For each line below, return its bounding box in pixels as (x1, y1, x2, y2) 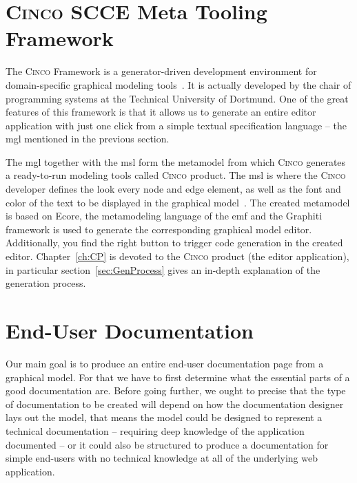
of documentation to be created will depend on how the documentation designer (6, 396, 344, 411)
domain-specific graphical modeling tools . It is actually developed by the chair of (6, 77, 351, 92)
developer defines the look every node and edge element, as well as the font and (6, 182, 341, 196)
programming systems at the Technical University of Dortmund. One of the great (6, 91, 349, 105)
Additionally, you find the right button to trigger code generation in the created (6, 235, 343, 250)
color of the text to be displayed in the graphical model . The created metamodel (6, 195, 350, 209)
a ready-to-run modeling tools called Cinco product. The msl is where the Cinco (6, 168, 346, 182)
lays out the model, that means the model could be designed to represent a (6, 410, 323, 425)
